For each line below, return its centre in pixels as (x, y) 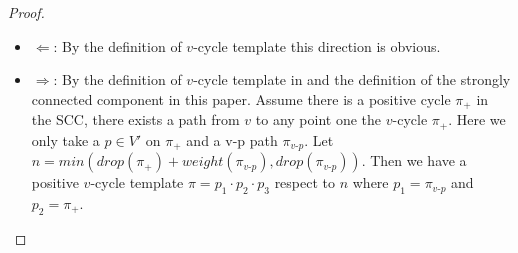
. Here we (477, 119)
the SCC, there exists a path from (135, 119)
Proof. (26, 12)
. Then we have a (414, 160)
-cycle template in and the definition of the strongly (352, 79)
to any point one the (318, 119)
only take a (65, 139)
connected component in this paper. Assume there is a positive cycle (241, 98)
